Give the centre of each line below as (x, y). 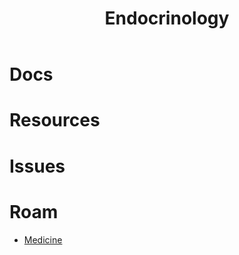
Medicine (43, 239)
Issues (37, 166)
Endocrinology (167, 18)
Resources (55, 120)
